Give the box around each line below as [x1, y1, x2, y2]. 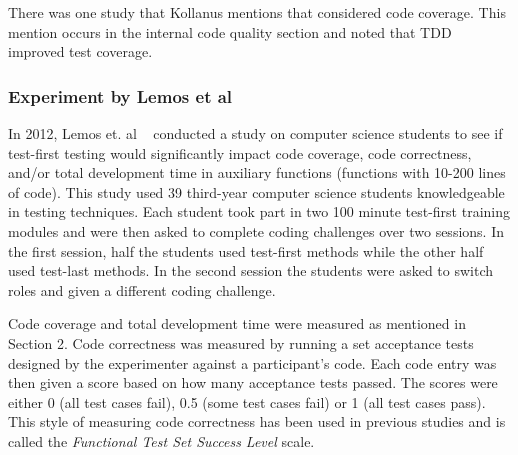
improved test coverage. [8, 41, 153, 62]
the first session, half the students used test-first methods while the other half [8, 240, 484, 261]
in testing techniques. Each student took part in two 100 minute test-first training [8, 201, 510, 222]
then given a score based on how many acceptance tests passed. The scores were [8, 372, 498, 393]
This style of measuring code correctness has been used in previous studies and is [8, 411, 506, 432]
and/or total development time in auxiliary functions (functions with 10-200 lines [8, 162, 506, 183]
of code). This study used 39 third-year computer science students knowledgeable [8, 181, 505, 202]
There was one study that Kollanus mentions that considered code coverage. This [8, 2, 506, 22]
